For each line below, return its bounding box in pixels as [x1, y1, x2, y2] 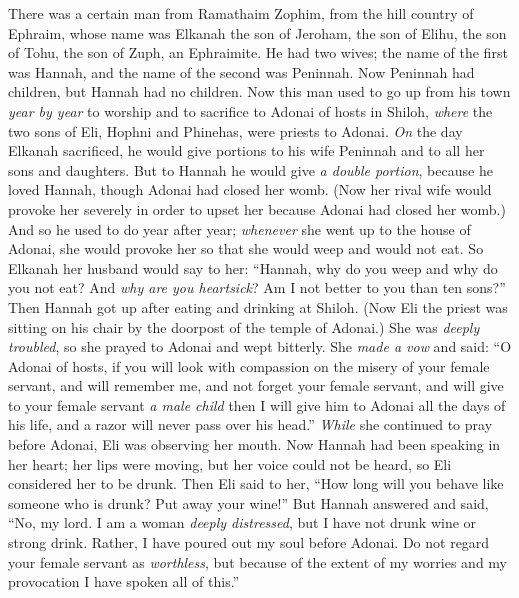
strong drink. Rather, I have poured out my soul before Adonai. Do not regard [8, 532, 490, 553]
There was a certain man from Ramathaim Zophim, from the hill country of [8, 3, 474, 23]
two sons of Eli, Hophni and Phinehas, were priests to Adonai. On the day [8, 120, 463, 141]
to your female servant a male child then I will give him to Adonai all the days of [8, 394, 506, 415]
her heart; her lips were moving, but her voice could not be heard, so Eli [8, 453, 452, 474]
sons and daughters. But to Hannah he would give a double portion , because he [8, 159, 493, 180]
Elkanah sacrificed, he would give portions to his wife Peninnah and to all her [8, 140, 485, 161]
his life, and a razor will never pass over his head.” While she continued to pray [8, 414, 493, 435]
